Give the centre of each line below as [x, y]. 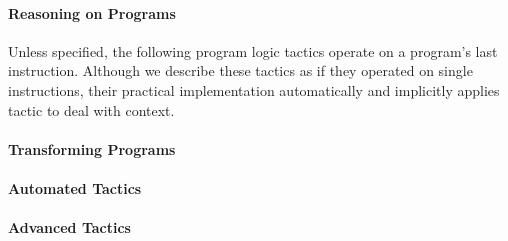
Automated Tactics [75, 187]
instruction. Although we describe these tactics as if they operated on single [240, 70]
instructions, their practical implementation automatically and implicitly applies [254, 89]
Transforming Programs [92, 148]
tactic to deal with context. [91, 109]
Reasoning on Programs [92, 12]
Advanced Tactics [69, 227]
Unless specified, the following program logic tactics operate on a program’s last [253, 50]
